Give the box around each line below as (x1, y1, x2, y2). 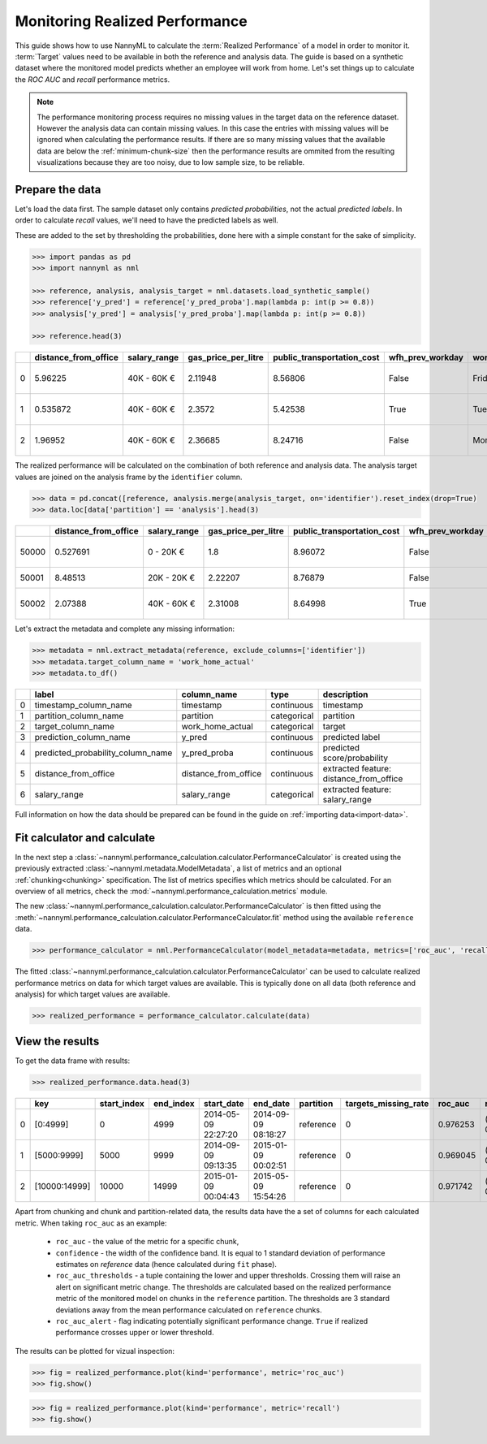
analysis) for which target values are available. (15, 989, 170, 999)
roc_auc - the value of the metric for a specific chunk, (55, 1237, 239, 1247)
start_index (99, 1098, 145, 1109)
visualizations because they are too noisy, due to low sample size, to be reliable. (37, 158, 305, 167)
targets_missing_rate (345, 1098, 429, 1109)
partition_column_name (34, 710, 124, 721)
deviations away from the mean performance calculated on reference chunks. (55, 1304, 322, 1315)
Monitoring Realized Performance (15, 12, 248, 30)
